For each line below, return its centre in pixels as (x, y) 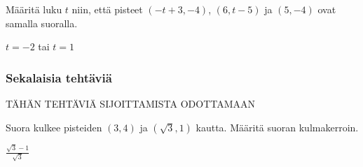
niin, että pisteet (107, 9)
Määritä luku (34, 9)
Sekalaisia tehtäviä (59, 77)
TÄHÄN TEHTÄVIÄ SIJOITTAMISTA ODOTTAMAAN (131, 103)
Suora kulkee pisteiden (54, 127)
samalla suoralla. (42, 23)
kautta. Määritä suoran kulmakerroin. (277, 127)
